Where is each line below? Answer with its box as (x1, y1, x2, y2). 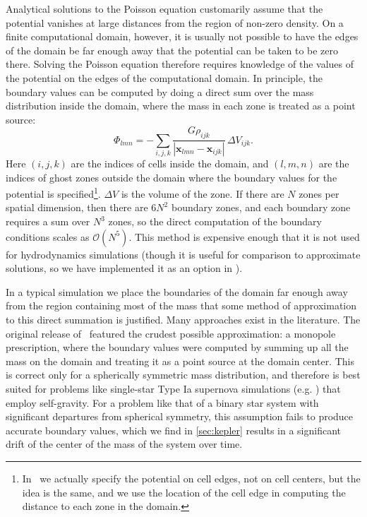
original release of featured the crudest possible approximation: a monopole (6, 326, 336, 340)
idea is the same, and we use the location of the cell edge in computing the (22, 485, 346, 499)
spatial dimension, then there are (6, 200, 148, 215)
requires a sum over (6, 214, 90, 229)
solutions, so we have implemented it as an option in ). (6, 261, 243, 275)
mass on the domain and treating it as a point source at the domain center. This (6, 353, 354, 368)
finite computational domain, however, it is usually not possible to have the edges (6, 29, 359, 44)
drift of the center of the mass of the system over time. (6, 436, 243, 451)
